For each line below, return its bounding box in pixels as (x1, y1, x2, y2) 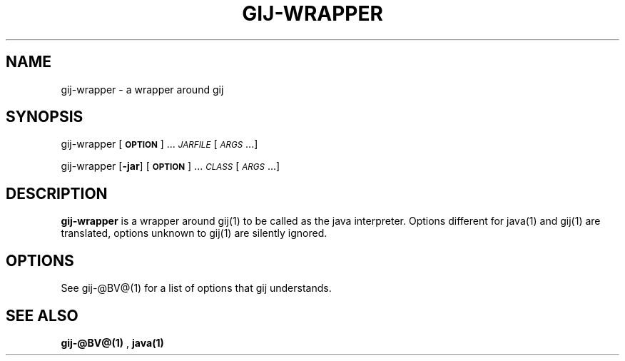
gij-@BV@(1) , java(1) (61, 336, 164, 349)
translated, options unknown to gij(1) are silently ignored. (61, 227, 327, 240)
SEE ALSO (6, 306, 78, 325)
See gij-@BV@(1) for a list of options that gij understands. (61, 282, 332, 295)
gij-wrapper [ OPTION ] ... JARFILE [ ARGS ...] (61, 138, 258, 151)
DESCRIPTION (6, 184, 108, 203)
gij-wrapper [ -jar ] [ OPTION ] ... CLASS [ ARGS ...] (61, 160, 280, 173)
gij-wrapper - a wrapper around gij (61, 83, 224, 96)
